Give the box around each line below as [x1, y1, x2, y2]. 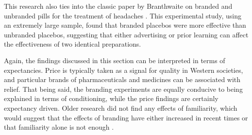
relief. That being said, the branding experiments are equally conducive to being [4, 84, 243, 94]
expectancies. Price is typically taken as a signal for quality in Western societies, [4, 65, 243, 75]
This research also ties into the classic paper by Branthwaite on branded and [4, 1, 233, 11]
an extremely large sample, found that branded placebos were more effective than [4, 20, 246, 30]
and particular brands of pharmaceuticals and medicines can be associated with [4, 74, 241, 84]
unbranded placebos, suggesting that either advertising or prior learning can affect [4, 29, 249, 39]
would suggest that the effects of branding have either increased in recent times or [4, 112, 248, 122]
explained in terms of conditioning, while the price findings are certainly [4, 93, 218, 103]
